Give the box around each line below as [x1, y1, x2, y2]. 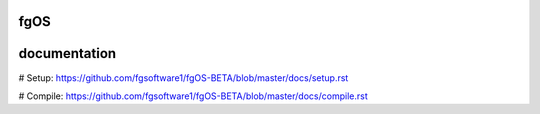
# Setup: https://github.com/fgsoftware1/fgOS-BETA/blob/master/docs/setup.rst [18, 71, 349, 84]
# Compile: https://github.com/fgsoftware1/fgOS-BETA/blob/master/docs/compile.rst [18, 90, 369, 102]
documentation [18, 45, 117, 62]
